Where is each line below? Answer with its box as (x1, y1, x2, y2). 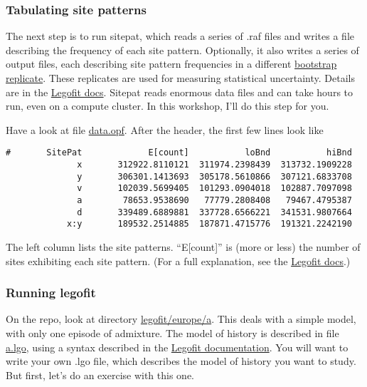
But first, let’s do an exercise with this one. (6, 367, 195, 382)
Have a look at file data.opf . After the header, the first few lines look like (6, 122, 324, 137)
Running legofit (6, 284, 96, 301)
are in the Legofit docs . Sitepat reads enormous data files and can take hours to (6, 84, 353, 99)
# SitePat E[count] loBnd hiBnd (6, 148, 352, 158)
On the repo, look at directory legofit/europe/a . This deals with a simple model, (6, 311, 356, 326)
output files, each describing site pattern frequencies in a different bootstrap (6, 56, 337, 71)
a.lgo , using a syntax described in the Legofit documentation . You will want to (6, 339, 349, 354)
